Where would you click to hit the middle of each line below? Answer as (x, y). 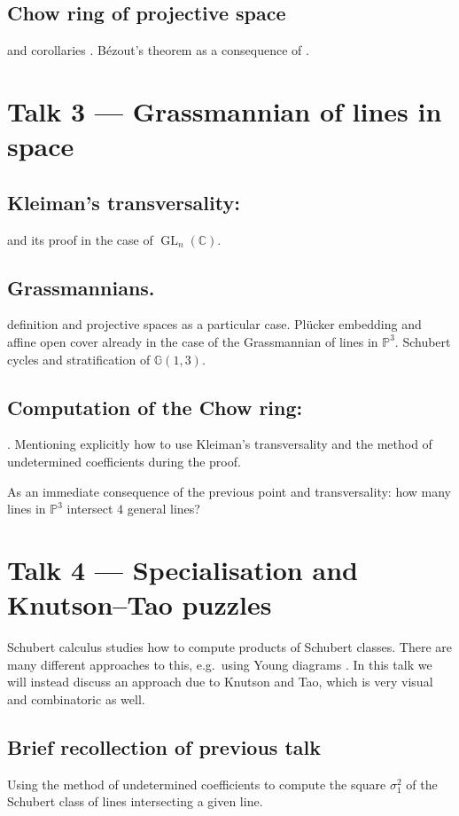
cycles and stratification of (79, 359)
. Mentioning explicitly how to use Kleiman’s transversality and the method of (220, 444)
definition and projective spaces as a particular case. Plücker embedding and (214, 324)
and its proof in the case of (80, 239)
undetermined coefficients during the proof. (124, 461)
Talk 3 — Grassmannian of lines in (225, 110)
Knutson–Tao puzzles (140, 604)
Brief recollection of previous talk (164, 746)
